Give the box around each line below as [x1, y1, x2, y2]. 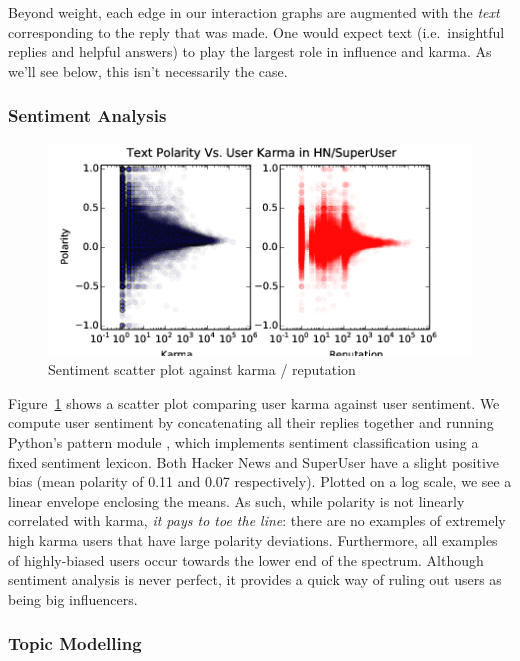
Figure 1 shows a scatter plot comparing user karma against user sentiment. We [8, 392, 500, 413]
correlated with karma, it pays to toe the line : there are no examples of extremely [8, 510, 506, 531]
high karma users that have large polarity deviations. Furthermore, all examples [8, 529, 498, 550]
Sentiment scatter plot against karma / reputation [48, 359, 356, 380]
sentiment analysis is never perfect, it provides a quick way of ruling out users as [8, 569, 502, 590]
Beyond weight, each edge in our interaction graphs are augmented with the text [8, 2, 500, 22]
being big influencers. [8, 588, 138, 609]
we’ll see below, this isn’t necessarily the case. [8, 60, 288, 81]
